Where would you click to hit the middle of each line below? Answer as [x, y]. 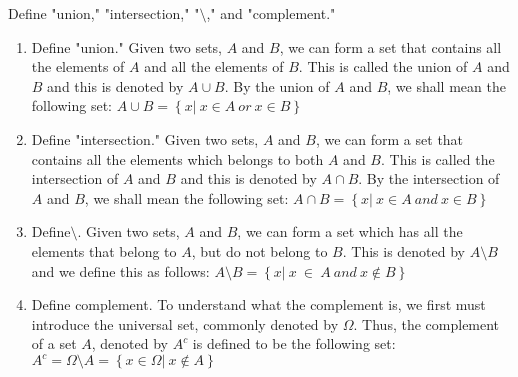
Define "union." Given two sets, [126, 46]
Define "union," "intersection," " [104, 13]
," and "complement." [271, 13]
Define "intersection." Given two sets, [145, 138]
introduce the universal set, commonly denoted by [185, 323]
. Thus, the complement [426, 323]
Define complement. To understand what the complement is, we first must [258, 304]
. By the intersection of [429, 178]
